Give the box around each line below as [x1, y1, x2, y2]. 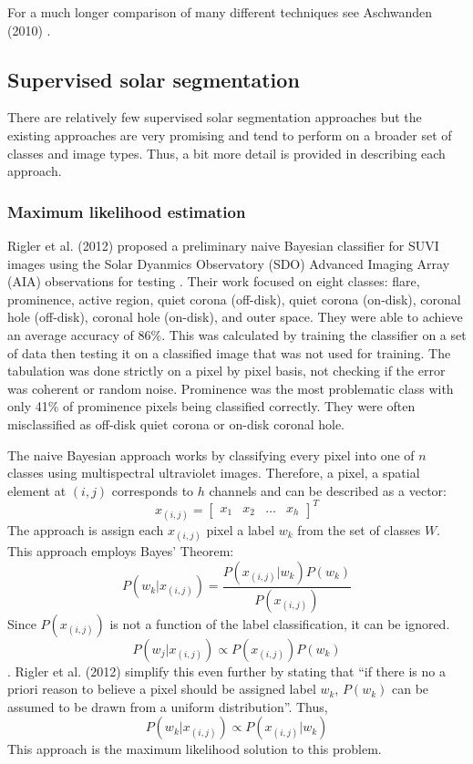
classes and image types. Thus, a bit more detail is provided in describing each [7, 143, 446, 162]
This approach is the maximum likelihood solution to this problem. [7, 739, 382, 759]
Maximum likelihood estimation [7, 200, 246, 222]
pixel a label [206, 520, 275, 539]
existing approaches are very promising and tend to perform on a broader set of [7, 125, 452, 144]
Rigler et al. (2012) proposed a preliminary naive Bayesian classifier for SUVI [7, 235, 439, 254]
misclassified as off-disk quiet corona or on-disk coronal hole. [7, 414, 345, 433]
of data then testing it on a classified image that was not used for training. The [7, 343, 451, 362]
